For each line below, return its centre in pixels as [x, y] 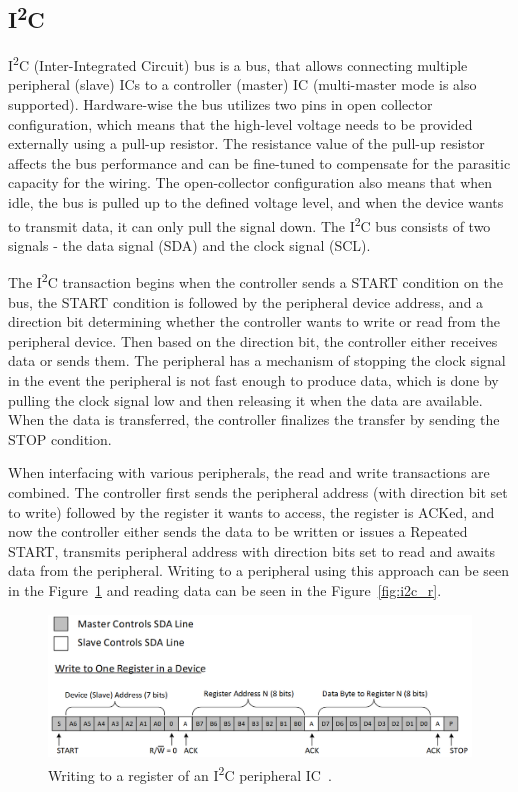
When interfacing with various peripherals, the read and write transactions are [249, 472]
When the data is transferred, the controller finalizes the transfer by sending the [254, 419]
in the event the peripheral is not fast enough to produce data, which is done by [253, 380]
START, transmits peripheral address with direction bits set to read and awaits [252, 550]
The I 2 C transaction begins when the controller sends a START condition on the [255, 281]
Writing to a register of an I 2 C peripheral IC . [190, 773]
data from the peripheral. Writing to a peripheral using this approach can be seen [259, 570]
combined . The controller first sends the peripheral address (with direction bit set [258, 492]
